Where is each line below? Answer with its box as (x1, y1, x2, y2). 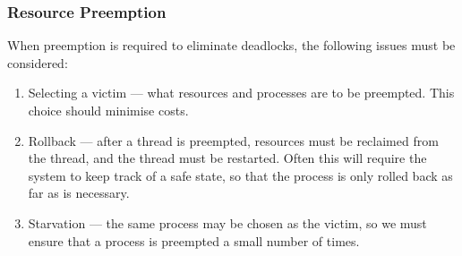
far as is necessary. (28, 183, 130, 202)
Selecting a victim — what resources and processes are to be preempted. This (28, 83, 455, 102)
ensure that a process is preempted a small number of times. (28, 231, 360, 250)
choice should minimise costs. (28, 101, 189, 119)
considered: (7, 53, 68, 72)
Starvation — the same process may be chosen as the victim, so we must (28, 213, 427, 232)
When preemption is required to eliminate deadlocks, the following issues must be (7, 36, 456, 55)
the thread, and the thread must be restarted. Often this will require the (28, 149, 427, 167)
